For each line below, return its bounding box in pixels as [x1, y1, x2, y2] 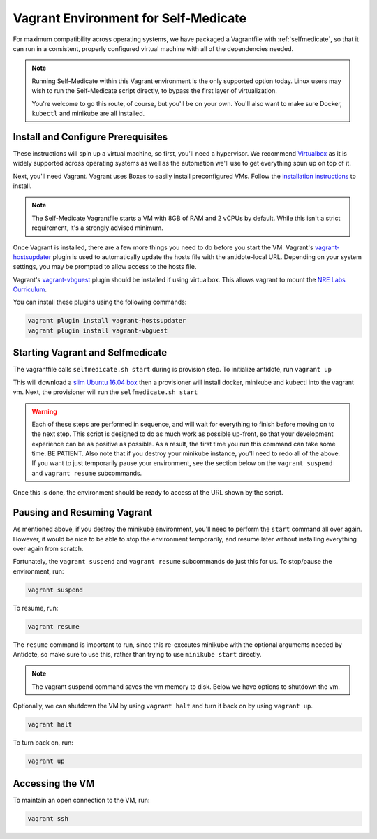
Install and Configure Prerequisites [13, 131, 168, 143]
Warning [31, 407, 57, 416]
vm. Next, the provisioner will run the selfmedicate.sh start [13, 388, 198, 396]
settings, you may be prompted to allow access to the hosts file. [13, 263, 197, 271]
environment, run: [13, 567, 64, 576]
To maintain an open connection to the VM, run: [13, 796, 150, 804]
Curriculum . [13, 285, 47, 293]
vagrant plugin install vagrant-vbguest [27, 326, 168, 335]
